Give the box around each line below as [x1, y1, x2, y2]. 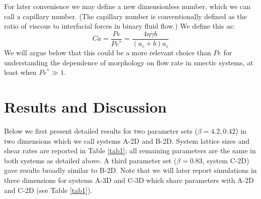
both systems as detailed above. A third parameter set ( [4, 155, 177, 165]
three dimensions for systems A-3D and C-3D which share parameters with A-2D [4, 174, 254, 185]
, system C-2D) [202, 155, 249, 165]
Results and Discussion [4, 96, 167, 117]
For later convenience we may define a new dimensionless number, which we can [4, 1, 251, 11]
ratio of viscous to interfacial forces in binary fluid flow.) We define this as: [4, 21, 235, 31]
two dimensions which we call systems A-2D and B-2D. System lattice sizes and [4, 135, 249, 146]
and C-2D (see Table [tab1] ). [4, 184, 93, 195]
